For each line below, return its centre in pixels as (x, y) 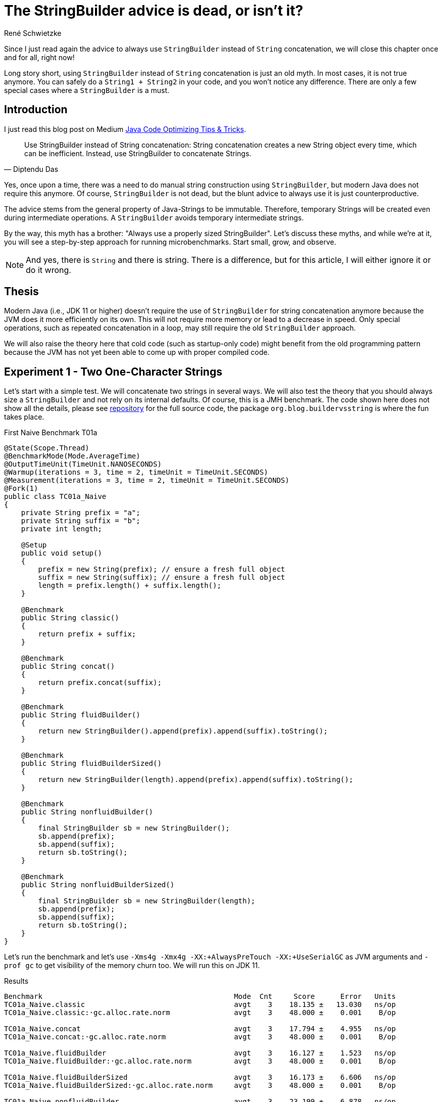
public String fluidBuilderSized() (91, 764)
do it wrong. (48, 270)
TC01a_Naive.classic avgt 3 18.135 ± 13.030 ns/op (200, 1005)
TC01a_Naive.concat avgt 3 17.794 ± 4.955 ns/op (200, 1029)
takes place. (24, 417)
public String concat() (68, 667)
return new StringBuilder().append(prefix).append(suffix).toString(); (183, 731)
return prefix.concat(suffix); (100, 683)
